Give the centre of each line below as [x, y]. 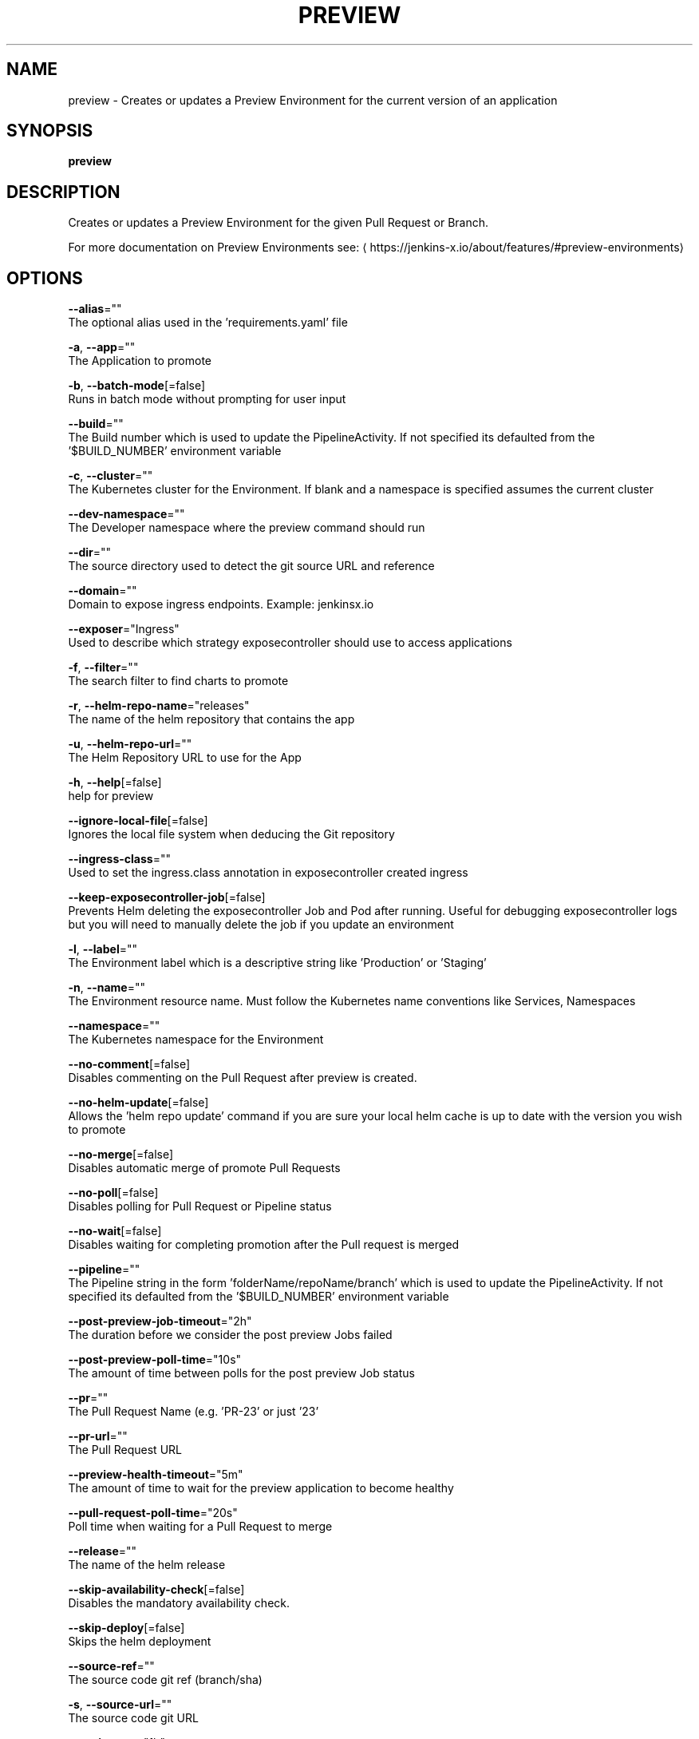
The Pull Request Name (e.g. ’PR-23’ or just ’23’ [194, 1412]
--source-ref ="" [111, 1666]
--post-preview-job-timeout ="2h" [160, 1321]
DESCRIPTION [63, 192]
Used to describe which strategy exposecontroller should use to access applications [290, 643]
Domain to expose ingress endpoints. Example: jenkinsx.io [221, 604]
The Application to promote [140, 361]
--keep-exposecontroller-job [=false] [167, 897]
